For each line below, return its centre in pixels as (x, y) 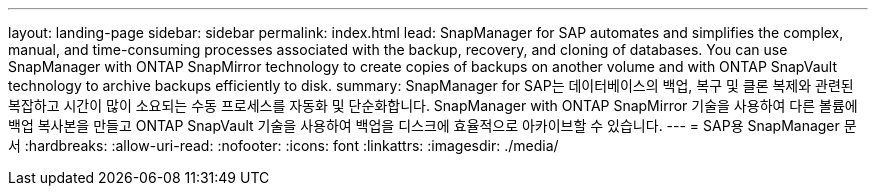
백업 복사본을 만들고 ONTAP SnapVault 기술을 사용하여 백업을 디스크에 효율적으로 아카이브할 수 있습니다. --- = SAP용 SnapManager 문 (432, 125)
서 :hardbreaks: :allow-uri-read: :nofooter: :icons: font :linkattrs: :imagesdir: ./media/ (283, 145)
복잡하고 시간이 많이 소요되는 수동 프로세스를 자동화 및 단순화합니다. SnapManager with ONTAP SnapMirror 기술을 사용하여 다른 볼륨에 (433, 105)
